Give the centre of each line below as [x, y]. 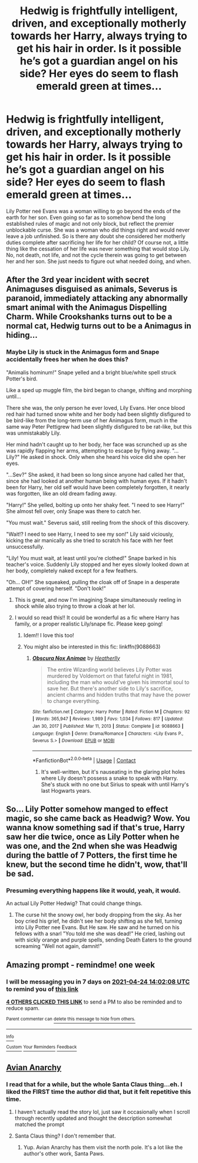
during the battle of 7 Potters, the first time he [92, 855]
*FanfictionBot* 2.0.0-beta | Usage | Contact [84, 760]
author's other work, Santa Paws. [64, 1154]
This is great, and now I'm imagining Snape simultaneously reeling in [98, 600]
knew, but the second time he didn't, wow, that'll [97, 864]
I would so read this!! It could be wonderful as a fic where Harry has [97, 617]
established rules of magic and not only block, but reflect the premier [90, 223]
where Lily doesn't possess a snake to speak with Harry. [110, 778]
